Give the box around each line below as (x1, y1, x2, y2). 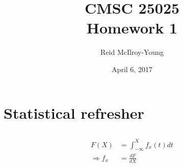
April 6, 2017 (112, 63, 152, 74)
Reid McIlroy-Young (100, 47, 164, 57)
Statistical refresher (4, 102, 144, 123)
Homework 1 (86, 17, 178, 38)
